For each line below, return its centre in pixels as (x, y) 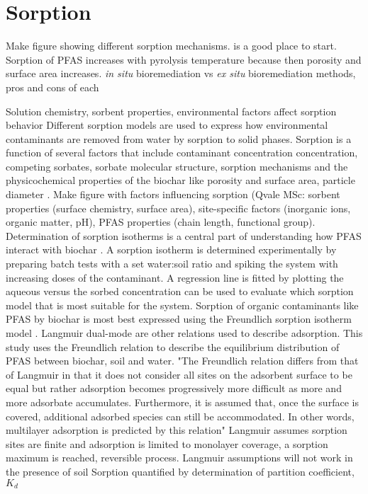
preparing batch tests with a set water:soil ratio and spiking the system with (172, 264)
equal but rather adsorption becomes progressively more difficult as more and (174, 388)
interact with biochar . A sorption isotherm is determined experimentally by (171, 249)
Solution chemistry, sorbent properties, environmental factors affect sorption (171, 111)
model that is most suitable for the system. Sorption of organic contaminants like (182, 305)
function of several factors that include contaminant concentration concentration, (182, 153)
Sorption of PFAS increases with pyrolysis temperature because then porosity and (184, 59)
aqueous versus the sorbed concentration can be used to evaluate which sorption (180, 291)
